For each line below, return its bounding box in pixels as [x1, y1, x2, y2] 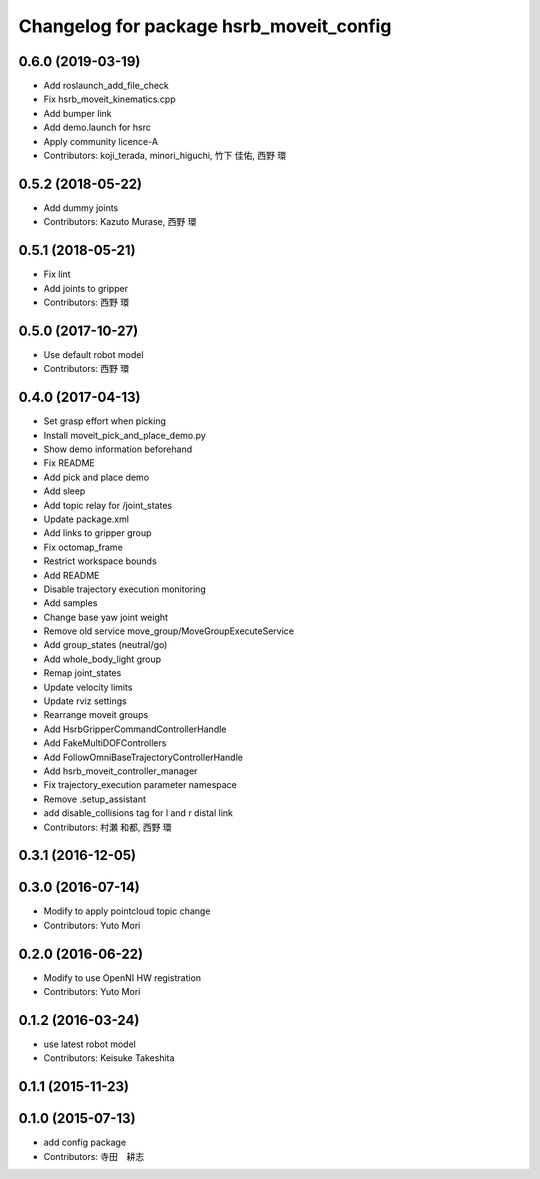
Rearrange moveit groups [43, 709, 149, 721]
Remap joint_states [43, 667, 122, 679]
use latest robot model [43, 1038, 137, 1050]
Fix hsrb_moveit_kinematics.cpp [43, 93, 176, 105]
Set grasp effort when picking [43, 415, 167, 427]
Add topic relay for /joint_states [43, 499, 173, 511]
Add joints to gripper [43, 282, 129, 294]
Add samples [43, 597, 98, 609]
